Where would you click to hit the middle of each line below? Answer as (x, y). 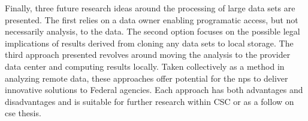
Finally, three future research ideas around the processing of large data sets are (150, 8)
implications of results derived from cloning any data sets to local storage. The (149, 43)
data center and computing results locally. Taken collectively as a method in (145, 66)
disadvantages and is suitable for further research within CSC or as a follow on (150, 101)
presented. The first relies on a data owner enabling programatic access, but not (152, 19)
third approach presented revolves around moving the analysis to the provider (148, 55)
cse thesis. (23, 113)
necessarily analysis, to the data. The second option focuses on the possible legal (153, 31)
